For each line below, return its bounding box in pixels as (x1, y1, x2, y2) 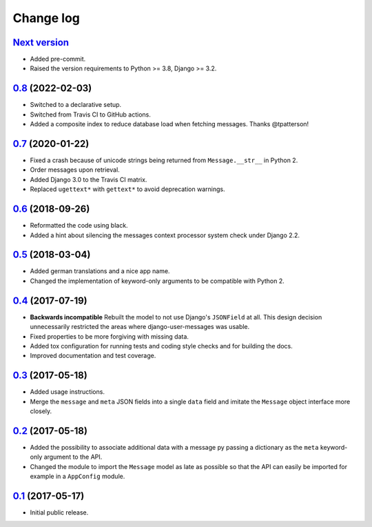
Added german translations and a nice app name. (30, 267, 170, 275)
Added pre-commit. (30, 55, 86, 63)
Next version (12, 37, 69, 48)
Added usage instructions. (30, 388, 105, 396)
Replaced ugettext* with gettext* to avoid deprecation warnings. (30, 185, 225, 193)
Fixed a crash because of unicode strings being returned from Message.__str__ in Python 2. (30, 156, 298, 165)
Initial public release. (30, 508, 89, 517)
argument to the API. (43, 453, 103, 461)
